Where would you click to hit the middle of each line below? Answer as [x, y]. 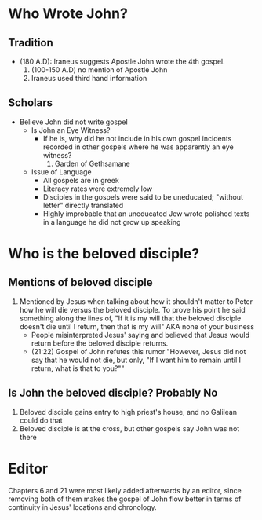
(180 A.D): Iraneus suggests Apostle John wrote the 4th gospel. [122, 61]
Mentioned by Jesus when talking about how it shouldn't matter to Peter [136, 301]
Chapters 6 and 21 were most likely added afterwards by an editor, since [125, 490]
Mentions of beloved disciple [80, 282]
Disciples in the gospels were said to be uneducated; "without [143, 196]
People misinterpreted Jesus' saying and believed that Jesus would [140, 335]
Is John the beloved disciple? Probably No [113, 393]
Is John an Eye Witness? [71, 130]
